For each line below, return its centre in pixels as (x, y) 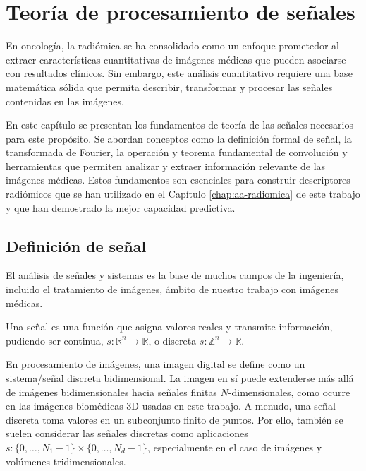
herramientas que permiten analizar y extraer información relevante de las (166, 166)
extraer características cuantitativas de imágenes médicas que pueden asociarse (176, 59)
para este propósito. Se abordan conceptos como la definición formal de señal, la (179, 138)
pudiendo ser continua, (55, 340)
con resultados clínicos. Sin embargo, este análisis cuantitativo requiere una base (179, 73)
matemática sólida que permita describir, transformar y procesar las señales (169, 87)
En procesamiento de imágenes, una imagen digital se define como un (155, 364)
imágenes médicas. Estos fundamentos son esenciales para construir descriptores (178, 180)
